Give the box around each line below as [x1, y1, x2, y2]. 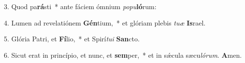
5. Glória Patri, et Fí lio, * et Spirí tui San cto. [4, 34, 140, 44]
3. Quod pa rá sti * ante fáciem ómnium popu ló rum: [4, 1, 157, 11]
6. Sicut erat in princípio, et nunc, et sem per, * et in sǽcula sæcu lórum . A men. [4, 50, 242, 60]
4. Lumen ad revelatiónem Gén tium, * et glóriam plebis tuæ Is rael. [4, 17, 206, 27]
